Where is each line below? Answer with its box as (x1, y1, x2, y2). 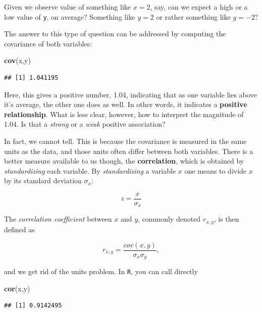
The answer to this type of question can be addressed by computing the (4, 28, 226, 39)
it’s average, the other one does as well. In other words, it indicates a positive (4, 99, 247, 110)
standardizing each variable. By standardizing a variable (4, 165, 176, 176)
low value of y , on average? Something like (4, 11, 135, 22)
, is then (214, 214, 239, 224)
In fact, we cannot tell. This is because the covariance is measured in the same (4, 136, 247, 146)
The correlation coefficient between (4, 214, 112, 224)
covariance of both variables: (4, 38, 92, 48)
